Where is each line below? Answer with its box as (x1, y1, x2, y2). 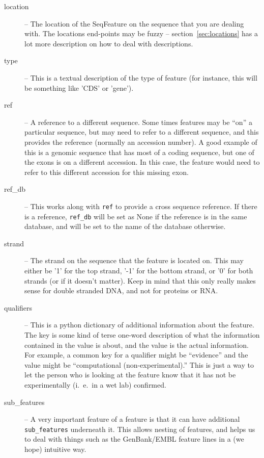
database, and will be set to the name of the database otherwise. (24, 221, 226, 232)
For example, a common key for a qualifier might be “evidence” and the (24, 349, 248, 360)
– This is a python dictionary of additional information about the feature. (24, 319, 254, 330)
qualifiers (4, 302, 32, 313)
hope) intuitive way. (24, 443, 86, 454)
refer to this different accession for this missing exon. (24, 166, 189, 177)
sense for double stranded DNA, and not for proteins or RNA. (24, 285, 218, 296)
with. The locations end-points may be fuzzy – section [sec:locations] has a (24, 28, 258, 39)
